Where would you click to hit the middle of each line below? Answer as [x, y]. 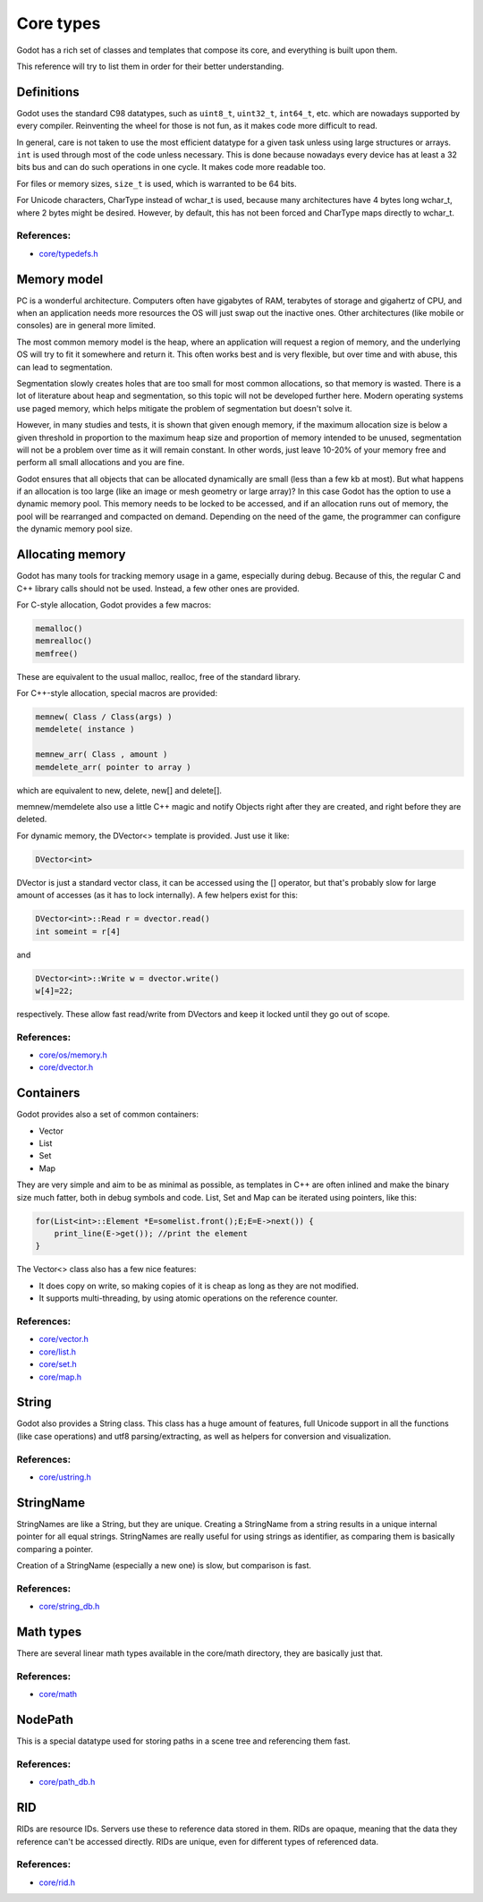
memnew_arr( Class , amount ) [102, 755]
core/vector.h [64, 1339]
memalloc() [59, 628]
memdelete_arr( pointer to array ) [113, 767]
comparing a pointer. [55, 1549]
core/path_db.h [67, 1782]
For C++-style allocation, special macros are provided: [117, 693]
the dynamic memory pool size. [75, 529]
